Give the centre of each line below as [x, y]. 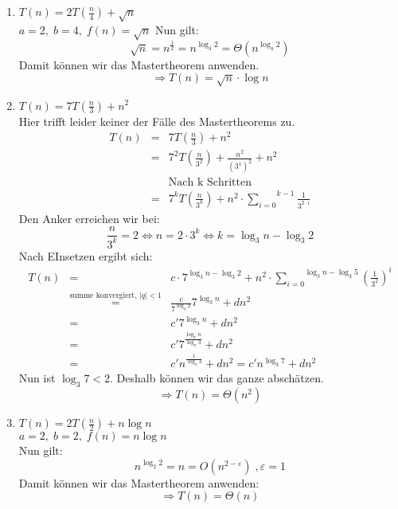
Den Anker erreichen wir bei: [89, 218]
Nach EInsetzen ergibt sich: [86, 255]
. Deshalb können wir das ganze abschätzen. [217, 378]
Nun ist [37, 378]
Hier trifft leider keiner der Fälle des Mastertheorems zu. [157, 121]
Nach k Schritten [210, 183]
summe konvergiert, [103, 296]
